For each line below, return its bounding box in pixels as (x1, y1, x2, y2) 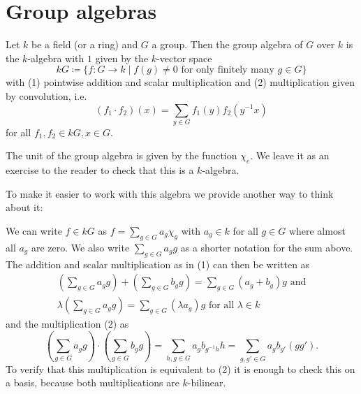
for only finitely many (181, 65, 274, 75)
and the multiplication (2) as (6, 316, 129, 331)
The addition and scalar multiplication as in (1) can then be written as (6, 256, 310, 271)
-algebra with (27, 50, 84, 65)
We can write (6, 224, 62, 238)
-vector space (156, 50, 212, 65)
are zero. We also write (31, 240, 130, 254)
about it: (6, 200, 43, 214)
